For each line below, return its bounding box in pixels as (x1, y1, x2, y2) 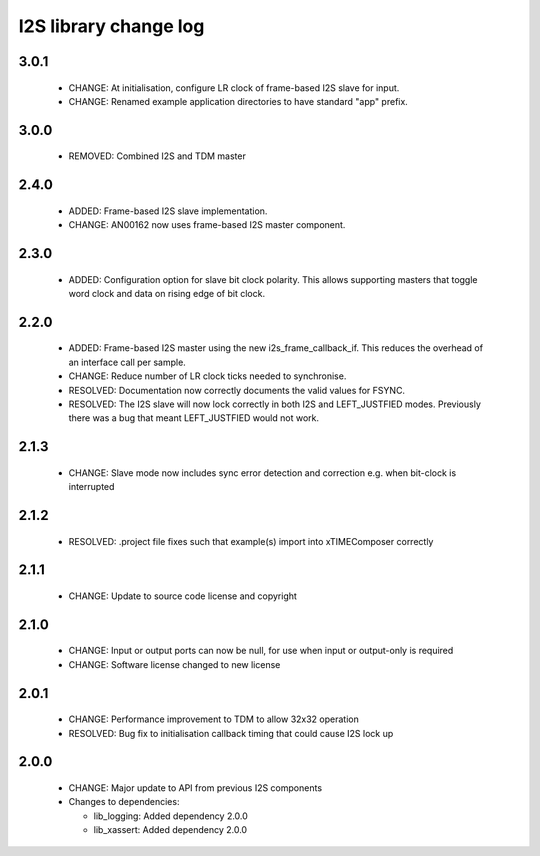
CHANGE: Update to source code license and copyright (68, 590, 297, 602)
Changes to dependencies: (68, 796, 180, 808)
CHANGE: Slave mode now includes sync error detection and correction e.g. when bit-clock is (68, 466, 457, 479)
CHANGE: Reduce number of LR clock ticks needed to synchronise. (68, 370, 347, 382)
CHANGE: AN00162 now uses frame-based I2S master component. (68, 219, 346, 231)
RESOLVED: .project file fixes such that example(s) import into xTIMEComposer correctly (68, 535, 434, 547)
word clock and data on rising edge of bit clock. (68, 287, 265, 299)
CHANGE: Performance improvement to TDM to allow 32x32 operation (68, 713, 359, 725)
